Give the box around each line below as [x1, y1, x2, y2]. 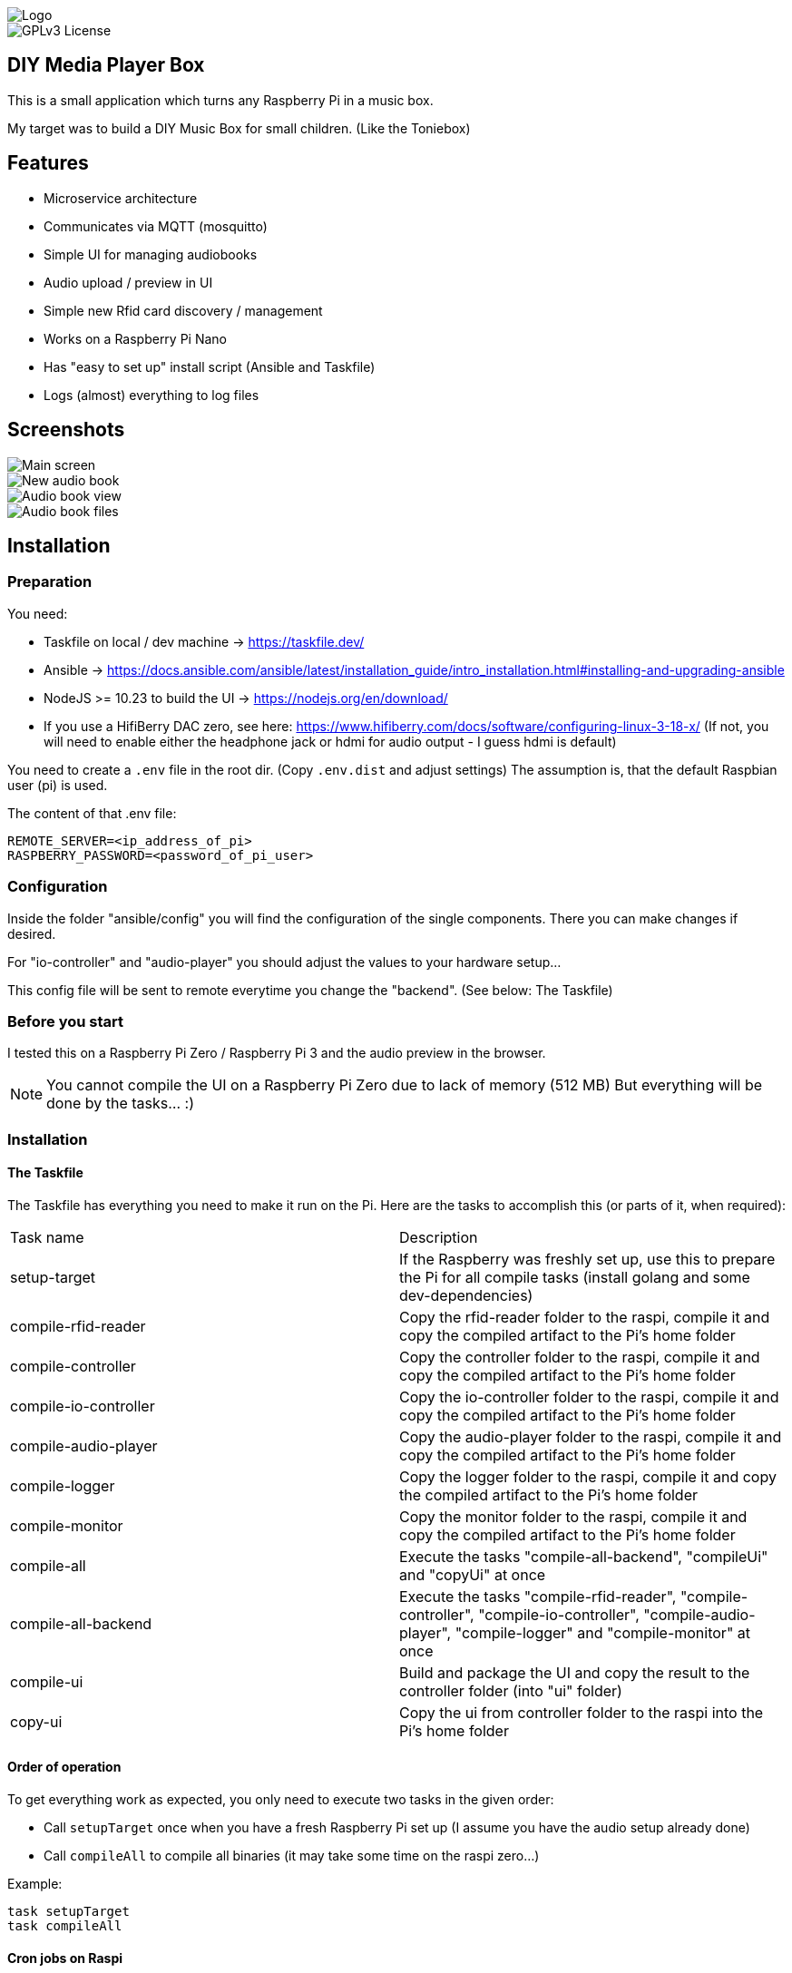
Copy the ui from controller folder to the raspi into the [399, 1703, 764, 1722]
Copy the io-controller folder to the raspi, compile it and [399, 1387, 779, 1406]
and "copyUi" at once [399, 1565, 546, 1584]
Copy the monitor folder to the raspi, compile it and [399, 1507, 748, 1526]
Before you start [7, 1011, 123, 1030]
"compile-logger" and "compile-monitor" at [455, 1623, 751, 1642]
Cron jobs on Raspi [7, 1949, 123, 1966]
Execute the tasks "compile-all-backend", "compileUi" [399, 1547, 768, 1566]
